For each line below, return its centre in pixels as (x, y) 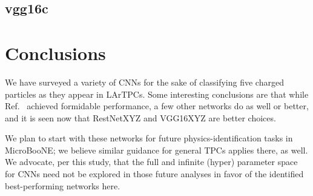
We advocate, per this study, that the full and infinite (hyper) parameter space (151, 162)
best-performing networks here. (63, 185)
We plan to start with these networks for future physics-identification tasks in (149, 138)
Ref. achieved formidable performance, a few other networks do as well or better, (157, 106)
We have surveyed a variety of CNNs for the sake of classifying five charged (144, 82)
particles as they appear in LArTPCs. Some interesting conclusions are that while (157, 94)
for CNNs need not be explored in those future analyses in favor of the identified (154, 174)
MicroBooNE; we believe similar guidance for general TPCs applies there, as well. (156, 150)
